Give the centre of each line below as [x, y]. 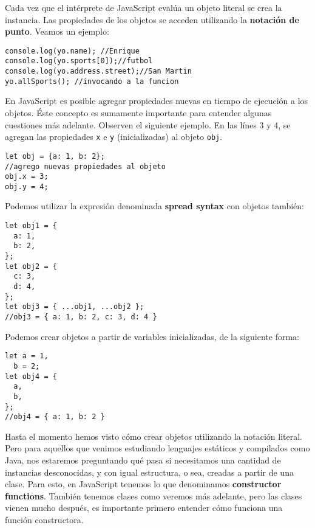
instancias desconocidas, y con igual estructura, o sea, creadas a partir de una [149, 472]
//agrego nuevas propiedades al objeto [85, 166]
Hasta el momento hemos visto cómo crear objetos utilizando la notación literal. [154, 436]
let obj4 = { [31, 376]
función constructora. [44, 519]
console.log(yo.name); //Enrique [72, 51]
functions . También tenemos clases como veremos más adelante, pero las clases [154, 495]
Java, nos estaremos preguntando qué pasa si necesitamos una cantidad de [143, 460]
